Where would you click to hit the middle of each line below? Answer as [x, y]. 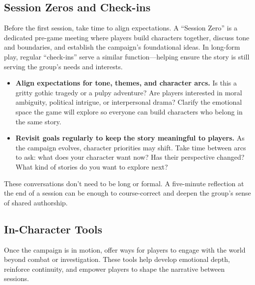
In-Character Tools [53, 229]
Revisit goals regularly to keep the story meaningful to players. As [130, 138]
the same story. [38, 121]
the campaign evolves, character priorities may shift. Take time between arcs [131, 147]
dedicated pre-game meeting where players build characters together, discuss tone [127, 37]
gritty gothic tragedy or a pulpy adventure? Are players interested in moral [129, 92]
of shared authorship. [36, 202]
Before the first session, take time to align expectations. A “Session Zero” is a [121, 28]
